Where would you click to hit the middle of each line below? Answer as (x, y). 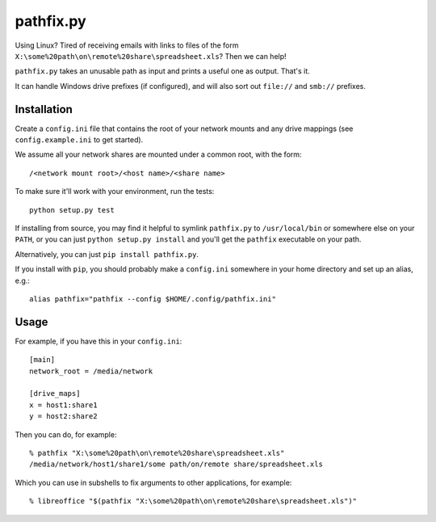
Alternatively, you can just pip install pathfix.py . (107, 254)
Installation (44, 109)
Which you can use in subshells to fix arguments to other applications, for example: (153, 482)
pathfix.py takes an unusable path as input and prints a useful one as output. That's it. (162, 71)
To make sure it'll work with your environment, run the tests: (115, 192)
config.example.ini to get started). (79, 140)
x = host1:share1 (63, 405)
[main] (42, 360)
